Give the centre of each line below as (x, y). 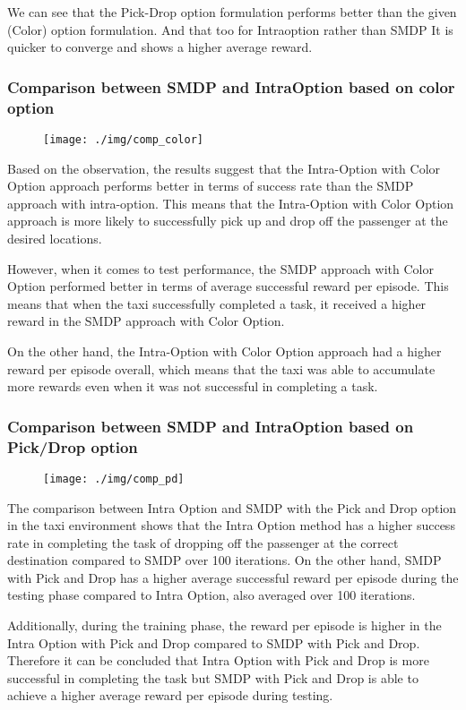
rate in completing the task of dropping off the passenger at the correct (203, 542)
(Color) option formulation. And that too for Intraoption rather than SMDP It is (230, 29)
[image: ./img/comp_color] (123, 139)
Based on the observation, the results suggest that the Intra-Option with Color (224, 168)
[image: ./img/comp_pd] (114, 479)
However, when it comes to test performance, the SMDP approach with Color (220, 268)
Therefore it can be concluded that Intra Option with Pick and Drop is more (218, 660)
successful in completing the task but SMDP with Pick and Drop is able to (213, 677)
